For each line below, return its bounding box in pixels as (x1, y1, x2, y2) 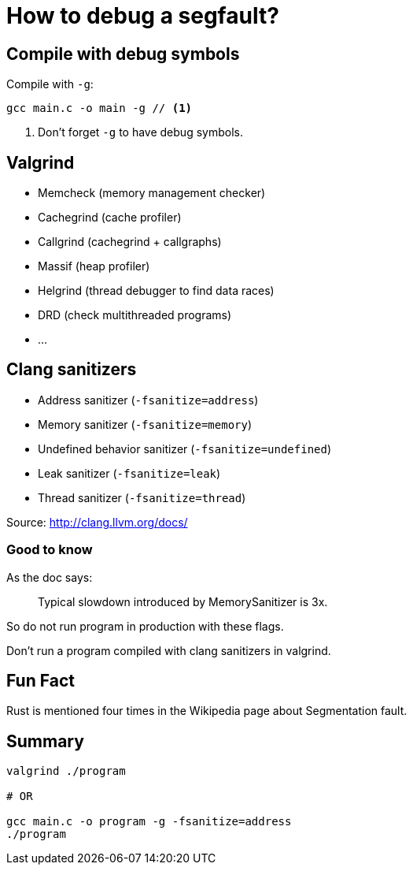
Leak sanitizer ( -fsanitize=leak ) (38, 466, 221, 480)
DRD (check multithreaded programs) (38, 308, 232, 322)
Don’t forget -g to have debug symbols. (38, 125, 243, 140)
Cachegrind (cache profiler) (38, 210, 182, 225)
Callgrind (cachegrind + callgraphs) (38, 235, 222, 249)
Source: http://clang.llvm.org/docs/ (6, 515, 188, 529)
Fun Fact (6, 671, 75, 691)
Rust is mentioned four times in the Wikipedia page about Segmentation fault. (6, 704, 407, 718)
